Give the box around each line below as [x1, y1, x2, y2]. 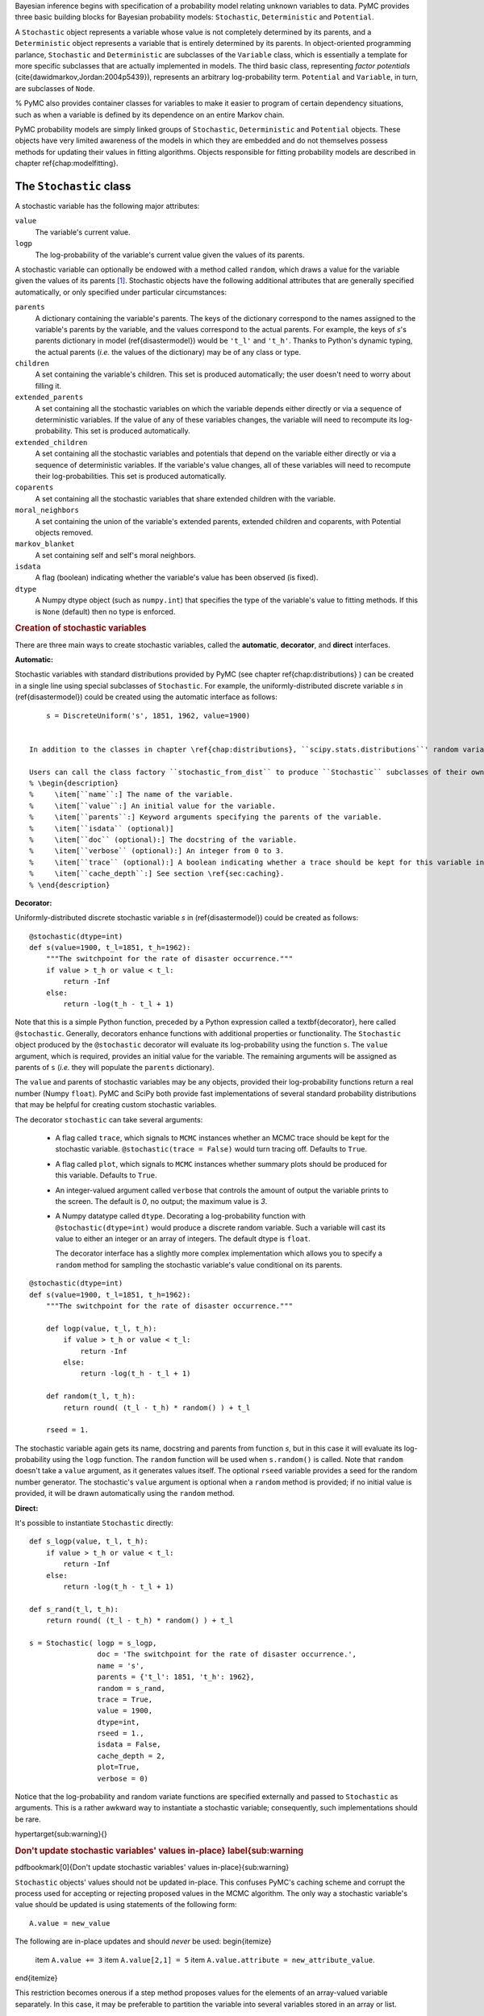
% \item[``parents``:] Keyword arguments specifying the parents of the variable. [29, 813, 382, 822]
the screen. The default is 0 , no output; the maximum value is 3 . [55, 1196, 268, 1206]
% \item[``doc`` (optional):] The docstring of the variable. [29, 835, 298, 844]
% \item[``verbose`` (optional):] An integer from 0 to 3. [29, 847, 285, 856]
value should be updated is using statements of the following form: [15, 1900, 237, 1910]
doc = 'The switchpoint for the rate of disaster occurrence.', [97, 1650, 357, 1659]
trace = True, [97, 1694, 153, 1704]
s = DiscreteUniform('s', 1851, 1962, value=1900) [45, 710, 251, 720]
